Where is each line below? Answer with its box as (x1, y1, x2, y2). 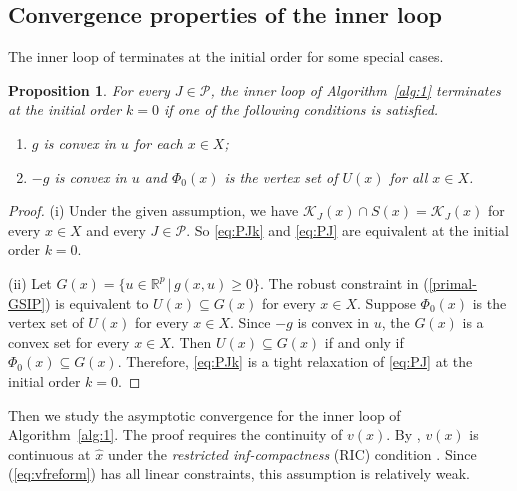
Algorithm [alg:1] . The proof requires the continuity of (8, 424, 343, 445)
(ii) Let (8, 272, 52, 293)
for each (133, 132, 183, 153)
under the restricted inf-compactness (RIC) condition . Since (107, 443, 477, 464)
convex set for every (8, 331, 130, 352)
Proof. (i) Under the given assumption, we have (8, 200, 299, 221)
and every (86, 219, 146, 240)
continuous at (8, 443, 91, 464)
